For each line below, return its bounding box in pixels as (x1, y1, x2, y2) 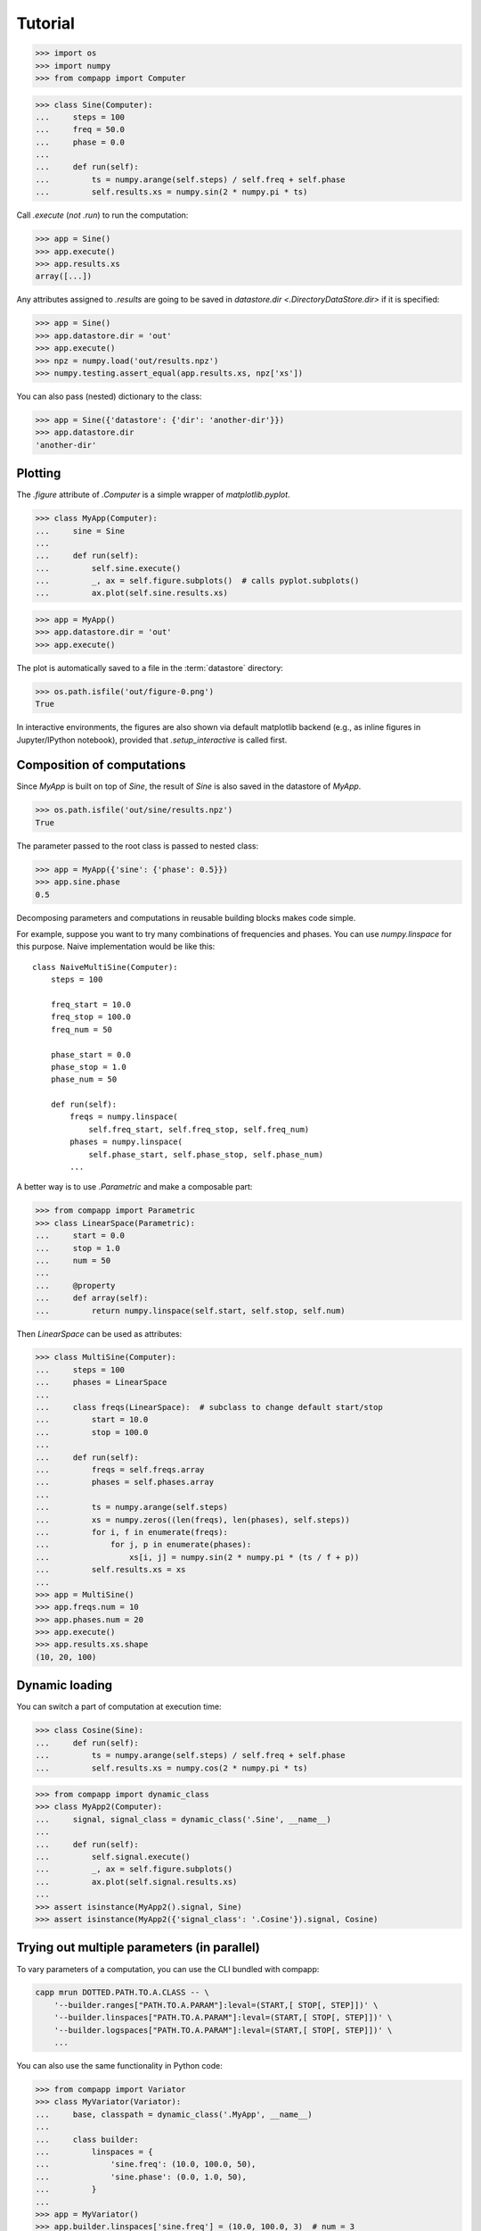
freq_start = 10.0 (50, 999, 132, 1009)
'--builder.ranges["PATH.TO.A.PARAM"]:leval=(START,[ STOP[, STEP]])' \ (53, 2000, 379, 2010)
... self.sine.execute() (35, 563, 182, 573)
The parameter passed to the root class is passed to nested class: (16, 840, 258, 851)
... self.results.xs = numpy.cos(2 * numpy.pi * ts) (35, 1762, 308, 1773)
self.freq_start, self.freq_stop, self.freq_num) (88, 1124, 310, 1134)
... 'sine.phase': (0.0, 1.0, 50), (35, 2171, 247, 2182)
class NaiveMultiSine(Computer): (32, 962, 178, 972)
